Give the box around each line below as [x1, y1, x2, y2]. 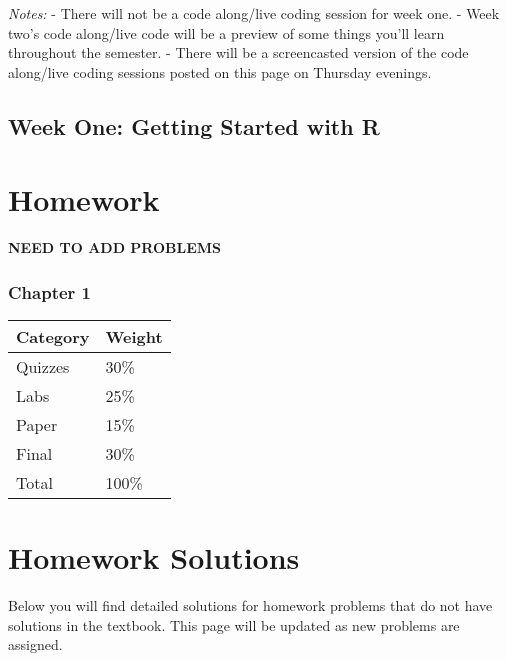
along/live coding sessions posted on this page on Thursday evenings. [8, 61, 432, 82]
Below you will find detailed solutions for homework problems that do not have [8, 595, 493, 616]
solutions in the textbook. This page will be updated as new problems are [8, 614, 460, 635]
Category [16, 325, 90, 349]
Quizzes [16, 355, 70, 379]
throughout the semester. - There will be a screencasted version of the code [8, 42, 469, 63]
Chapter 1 [8, 279, 92, 304]
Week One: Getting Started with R [8, 110, 380, 141]
